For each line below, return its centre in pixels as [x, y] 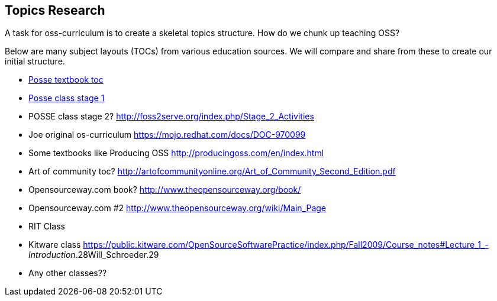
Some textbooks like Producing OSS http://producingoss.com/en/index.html [176, 153]
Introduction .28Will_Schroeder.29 [94, 255]
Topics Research [55, 10]
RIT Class [47, 226]
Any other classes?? [68, 273]
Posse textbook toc [66, 80]
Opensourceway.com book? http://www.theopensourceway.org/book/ [165, 190]
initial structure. [35, 62]
